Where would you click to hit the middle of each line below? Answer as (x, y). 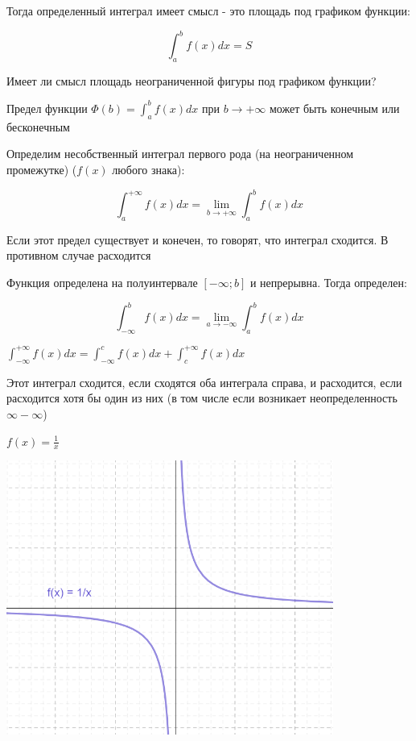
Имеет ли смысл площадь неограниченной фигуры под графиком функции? (192, 80)
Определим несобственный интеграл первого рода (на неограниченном (180, 154)
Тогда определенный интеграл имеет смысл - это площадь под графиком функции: (208, 10)
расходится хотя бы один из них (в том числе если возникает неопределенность (202, 398)
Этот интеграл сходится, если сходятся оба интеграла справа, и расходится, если (204, 382)
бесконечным (38, 126)
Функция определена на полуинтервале (102, 283)
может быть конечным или (334, 108)
